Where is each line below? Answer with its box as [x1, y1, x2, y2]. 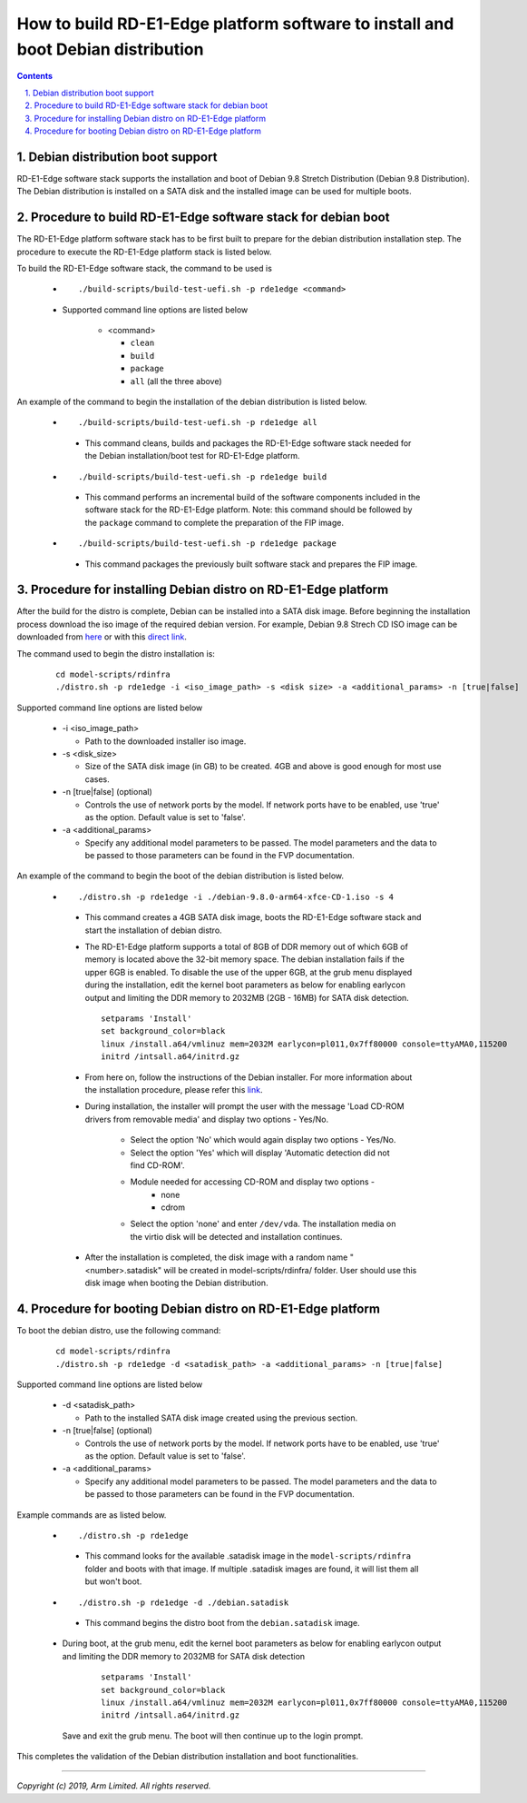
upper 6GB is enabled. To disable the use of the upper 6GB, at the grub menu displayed [84, 966, 413, 977]
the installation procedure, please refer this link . [84, 1084, 263, 1095]
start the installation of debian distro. [84, 925, 222, 936]
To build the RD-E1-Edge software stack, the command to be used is [16, 263, 272, 273]
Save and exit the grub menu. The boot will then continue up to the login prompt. [62, 1730, 364, 1741]
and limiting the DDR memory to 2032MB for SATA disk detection [62, 1650, 306, 1661]
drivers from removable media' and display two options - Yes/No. [84, 1114, 329, 1124]
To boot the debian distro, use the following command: [16, 1324, 221, 1335]
